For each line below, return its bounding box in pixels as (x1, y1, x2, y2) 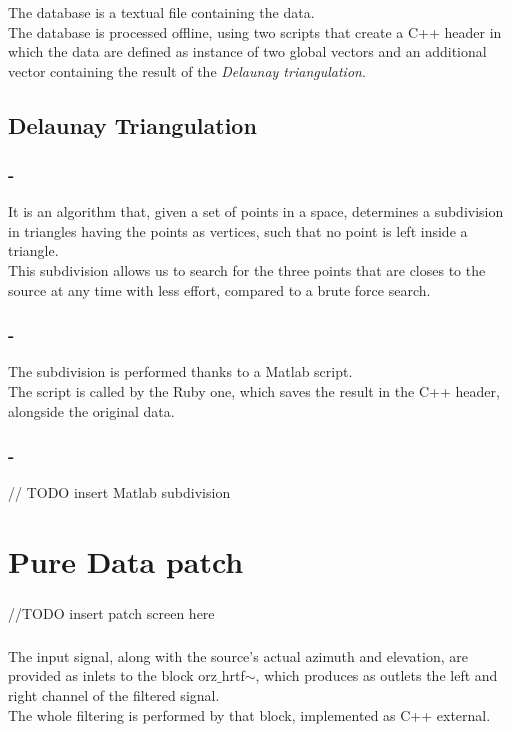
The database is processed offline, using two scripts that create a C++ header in (8, 21, 502, 42)
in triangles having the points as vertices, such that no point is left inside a (8, 220, 468, 241)
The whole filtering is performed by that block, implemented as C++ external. (8, 704, 491, 725)
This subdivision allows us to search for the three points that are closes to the (8, 260, 486, 281)
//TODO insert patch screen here (8, 603, 215, 624)
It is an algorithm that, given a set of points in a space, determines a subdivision (8, 201, 504, 222)
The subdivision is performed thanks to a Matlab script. (8, 361, 353, 382)
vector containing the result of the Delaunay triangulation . (8, 60, 366, 81)
